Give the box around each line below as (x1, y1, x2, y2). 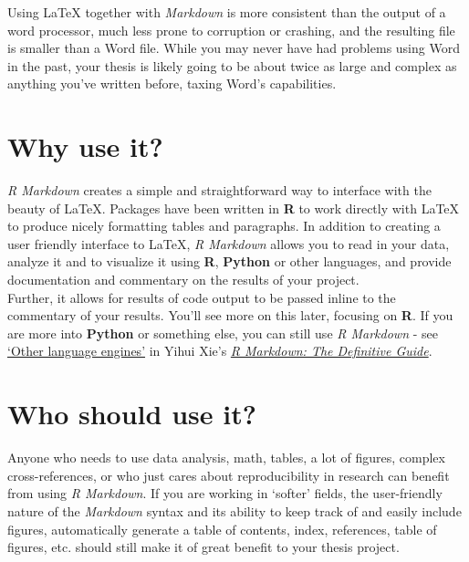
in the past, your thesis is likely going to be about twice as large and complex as (7, 56, 457, 75)
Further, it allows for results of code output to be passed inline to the (7, 287, 396, 307)
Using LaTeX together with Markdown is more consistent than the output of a (7, 3, 446, 21)
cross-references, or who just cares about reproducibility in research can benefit (7, 465, 450, 484)
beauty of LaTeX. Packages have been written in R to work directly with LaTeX (7, 198, 460, 217)
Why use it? (7, 128, 163, 165)
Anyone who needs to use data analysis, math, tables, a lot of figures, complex (7, 448, 445, 467)
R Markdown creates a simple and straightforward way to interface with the (7, 181, 432, 200)
